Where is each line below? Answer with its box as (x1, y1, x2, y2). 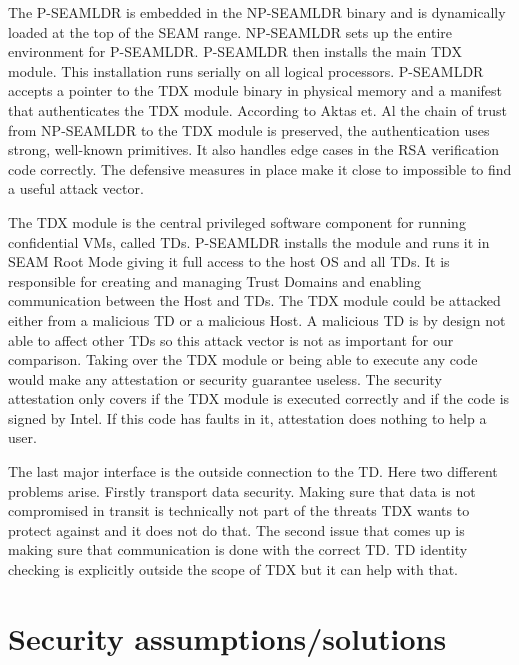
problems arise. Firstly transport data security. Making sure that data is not (8, 480, 476, 501)
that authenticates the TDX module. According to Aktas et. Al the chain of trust (8, 99, 508, 120)
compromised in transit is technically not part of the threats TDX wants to (8, 500, 470, 521)
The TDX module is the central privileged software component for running (8, 211, 466, 232)
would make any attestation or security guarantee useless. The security (8, 368, 442, 389)
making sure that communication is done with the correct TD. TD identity (8, 539, 468, 560)
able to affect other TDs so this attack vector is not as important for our (8, 329, 454, 350)
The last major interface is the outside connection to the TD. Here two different (8, 461, 498, 482)
